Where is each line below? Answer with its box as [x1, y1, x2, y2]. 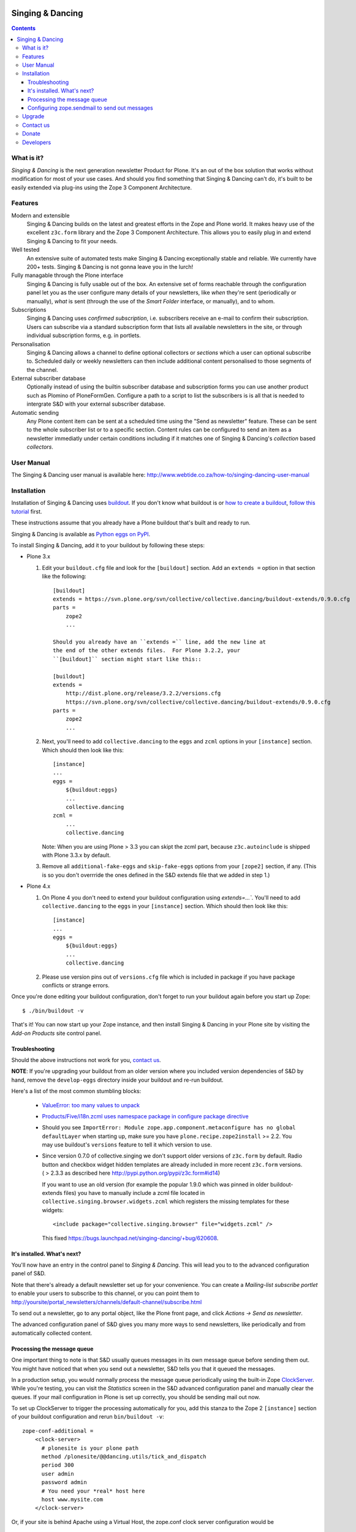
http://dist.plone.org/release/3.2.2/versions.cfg [65, 690, 221, 697]
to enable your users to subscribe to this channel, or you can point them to [11, 1290, 200, 1297]
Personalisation [11, 340, 50, 347]
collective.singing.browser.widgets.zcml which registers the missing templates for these [42, 1198, 289, 1205]
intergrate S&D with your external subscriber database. [26, 400, 165, 408]
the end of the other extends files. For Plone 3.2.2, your [53, 647, 240, 654]
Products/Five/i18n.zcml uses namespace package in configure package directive [42, 1112, 249, 1120]
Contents [11, 25, 36, 32]
